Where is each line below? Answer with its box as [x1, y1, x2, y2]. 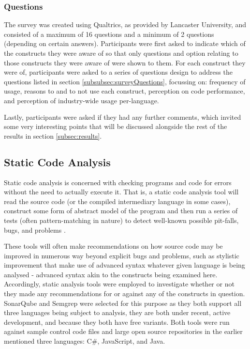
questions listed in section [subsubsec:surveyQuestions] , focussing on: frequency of [4, 76, 246, 86]
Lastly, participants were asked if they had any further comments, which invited [4, 111, 241, 122]
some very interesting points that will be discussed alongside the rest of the [4, 121, 227, 131]
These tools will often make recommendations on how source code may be [4, 241, 223, 251]
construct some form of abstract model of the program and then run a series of [4, 206, 238, 216]
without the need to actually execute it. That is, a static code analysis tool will [4, 187, 239, 197]
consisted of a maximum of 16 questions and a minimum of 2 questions [4, 29, 214, 39]
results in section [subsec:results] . [4, 130, 102, 141]
